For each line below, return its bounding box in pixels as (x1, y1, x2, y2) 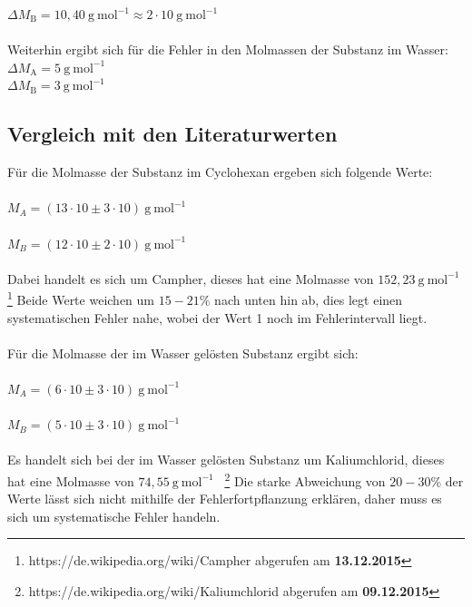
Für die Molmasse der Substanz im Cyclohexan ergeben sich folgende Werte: (7, 162, 433, 181)
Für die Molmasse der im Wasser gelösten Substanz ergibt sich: (7, 343, 359, 362)
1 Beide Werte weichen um (7, 288, 154, 308)
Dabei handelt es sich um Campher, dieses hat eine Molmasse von (7, 269, 374, 288)
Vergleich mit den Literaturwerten (7, 120, 338, 148)
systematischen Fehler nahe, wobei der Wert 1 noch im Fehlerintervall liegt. (7, 308, 428, 327)
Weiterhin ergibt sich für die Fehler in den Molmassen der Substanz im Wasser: (7, 40, 448, 59)
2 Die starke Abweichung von (224, 468, 386, 490)
